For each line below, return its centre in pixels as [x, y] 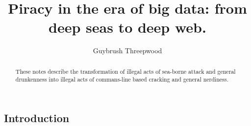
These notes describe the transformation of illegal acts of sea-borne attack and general [125, 71]
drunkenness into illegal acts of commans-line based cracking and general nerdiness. [122, 79]
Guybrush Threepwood [127, 51]
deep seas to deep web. [127, 27]
